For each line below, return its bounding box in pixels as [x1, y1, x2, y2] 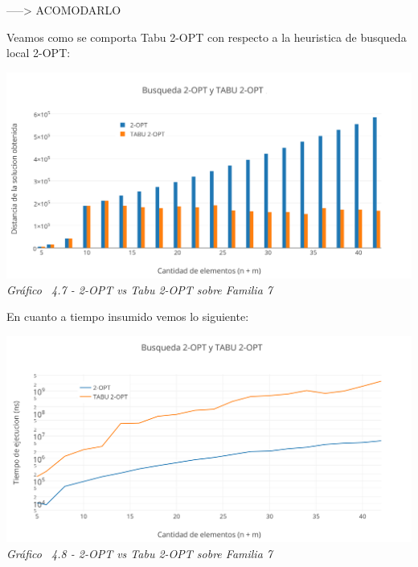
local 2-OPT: [6, 44, 71, 61]
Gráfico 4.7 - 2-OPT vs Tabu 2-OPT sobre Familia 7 [6, 281, 273, 298]
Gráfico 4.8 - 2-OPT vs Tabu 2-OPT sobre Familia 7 [6, 545, 273, 561]
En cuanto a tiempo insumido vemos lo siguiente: [6, 308, 249, 325]
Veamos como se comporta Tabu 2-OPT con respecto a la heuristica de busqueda [6, 28, 407, 45]
